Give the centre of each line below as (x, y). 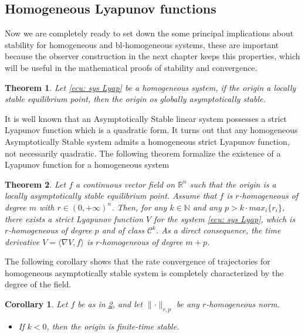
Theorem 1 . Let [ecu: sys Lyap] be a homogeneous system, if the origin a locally (150, 87)
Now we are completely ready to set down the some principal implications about (149, 33)
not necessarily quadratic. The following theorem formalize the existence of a (143, 153)
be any (188, 304)
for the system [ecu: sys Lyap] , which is (225, 218)
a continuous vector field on (126, 184)
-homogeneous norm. (243, 304)
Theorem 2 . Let (35, 184)
